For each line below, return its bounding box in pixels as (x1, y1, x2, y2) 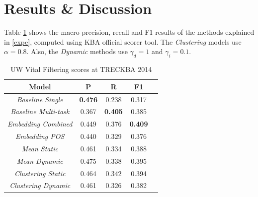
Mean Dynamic (16, 155, 63, 166)
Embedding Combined (7, 119, 73, 129)
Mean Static (21, 143, 58, 153)
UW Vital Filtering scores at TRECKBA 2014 (10, 64, 152, 74)
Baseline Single (16, 94, 63, 104)
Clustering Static (14, 168, 66, 178)
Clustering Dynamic (9, 180, 71, 191)
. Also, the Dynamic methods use (26, 46, 128, 57)
